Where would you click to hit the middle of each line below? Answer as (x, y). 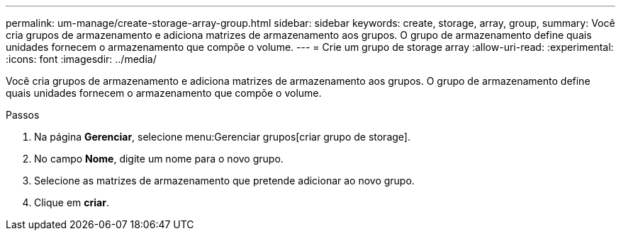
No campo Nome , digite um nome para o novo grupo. (159, 159)
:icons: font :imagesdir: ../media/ (81, 59)
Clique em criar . (72, 202)
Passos (23, 115)
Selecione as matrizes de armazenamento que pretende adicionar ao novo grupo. (224, 181)
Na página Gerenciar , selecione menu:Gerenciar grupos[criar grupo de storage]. (222, 137)
